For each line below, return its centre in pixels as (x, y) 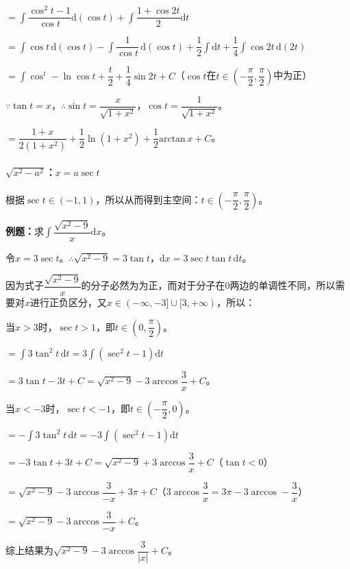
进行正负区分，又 (69, 302)
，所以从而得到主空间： (148, 199)
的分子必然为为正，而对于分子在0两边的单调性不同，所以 (208, 285)
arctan (172, 139)
